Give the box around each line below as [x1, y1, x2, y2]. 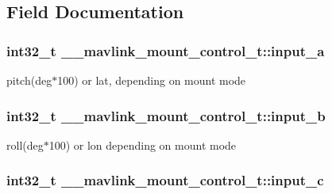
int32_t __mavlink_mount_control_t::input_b [6, 105, 326, 125]
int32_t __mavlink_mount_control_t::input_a [6, 40, 325, 60]
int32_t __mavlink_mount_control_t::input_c [6, 170, 324, 190]
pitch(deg [6, 72, 52, 88]
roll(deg [6, 136, 44, 153]
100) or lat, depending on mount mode [57, 72, 246, 88]
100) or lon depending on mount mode [48, 136, 237, 153]
